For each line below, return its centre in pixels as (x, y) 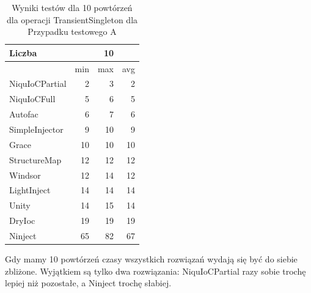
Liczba (23, 52)
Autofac (24, 114)
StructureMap (35, 159)
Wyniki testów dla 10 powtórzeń (72, 7)
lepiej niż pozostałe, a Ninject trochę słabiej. (88, 283)
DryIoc (22, 221)
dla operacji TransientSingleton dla (72, 19)
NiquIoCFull (32, 99)
